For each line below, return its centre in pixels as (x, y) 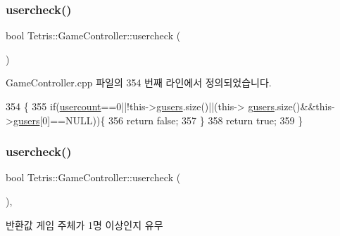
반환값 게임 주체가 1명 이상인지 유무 (84, 224)
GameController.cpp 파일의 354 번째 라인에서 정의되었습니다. (139, 83)
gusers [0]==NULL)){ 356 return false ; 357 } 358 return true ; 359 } (158, 120)
